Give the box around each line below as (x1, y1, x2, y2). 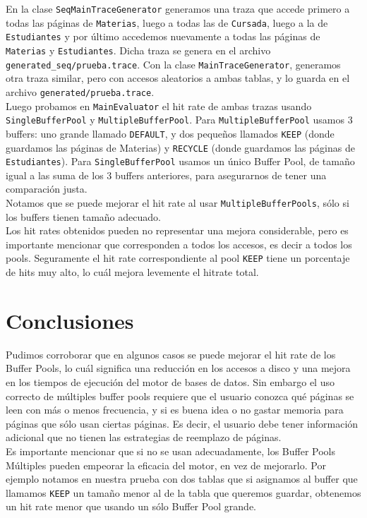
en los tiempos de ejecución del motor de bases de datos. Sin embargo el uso (6, 375, 335, 389)
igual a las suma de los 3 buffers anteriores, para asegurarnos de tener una (6, 167, 327, 182)
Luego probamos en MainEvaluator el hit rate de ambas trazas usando (6, 98, 312, 113)
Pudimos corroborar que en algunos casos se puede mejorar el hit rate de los (6, 347, 336, 361)
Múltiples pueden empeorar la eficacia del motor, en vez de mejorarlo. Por (6, 457, 326, 472)
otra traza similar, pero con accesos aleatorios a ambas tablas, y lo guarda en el (6, 71, 350, 85)
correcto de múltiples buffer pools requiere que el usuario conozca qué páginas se (6, 388, 354, 403)
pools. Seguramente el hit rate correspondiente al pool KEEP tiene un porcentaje (6, 251, 350, 265)
